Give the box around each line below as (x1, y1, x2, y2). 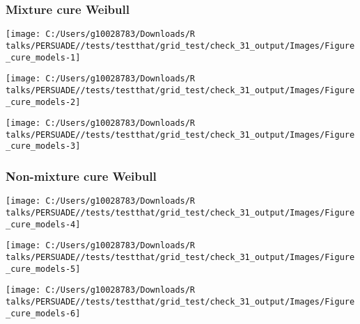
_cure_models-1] (6, 52, 81, 63)
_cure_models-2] (6, 97, 81, 107)
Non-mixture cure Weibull (6, 168, 157, 185)
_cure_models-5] (6, 264, 81, 274)
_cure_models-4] (6, 219, 81, 229)
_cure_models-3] (6, 141, 81, 152)
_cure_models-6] (6, 308, 81, 318)
